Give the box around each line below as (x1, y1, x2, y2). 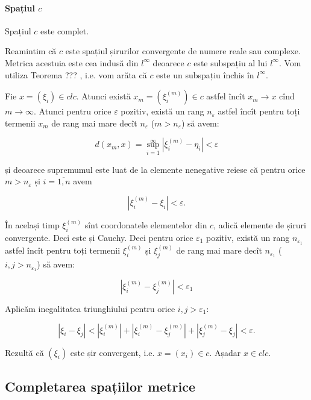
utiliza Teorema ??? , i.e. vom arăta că (5, 68, 147, 81)
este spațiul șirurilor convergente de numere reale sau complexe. (65, 45, 301, 57)
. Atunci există (76, 90, 131, 102)
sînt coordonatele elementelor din (84, 219, 207, 231)
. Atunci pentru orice (34, 105, 112, 117)
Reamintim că (5, 45, 57, 57)
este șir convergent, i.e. (70, 346, 155, 358)
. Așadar (209, 346, 241, 358)
